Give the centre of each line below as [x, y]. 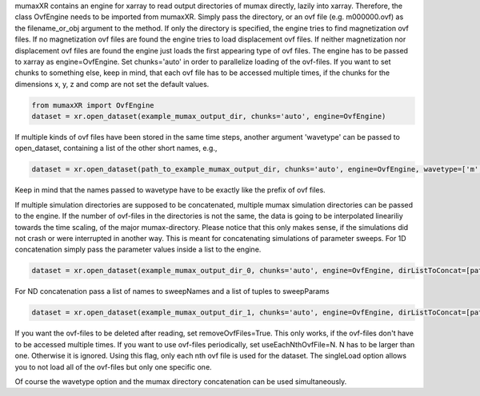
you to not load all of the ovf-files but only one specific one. [113, 366]
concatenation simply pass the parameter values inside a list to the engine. [138, 249]
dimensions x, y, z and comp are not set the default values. [112, 84]
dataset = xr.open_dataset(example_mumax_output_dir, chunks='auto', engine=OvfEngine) [209, 117]
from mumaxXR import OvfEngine [93, 105]
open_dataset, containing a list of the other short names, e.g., [116, 148]
